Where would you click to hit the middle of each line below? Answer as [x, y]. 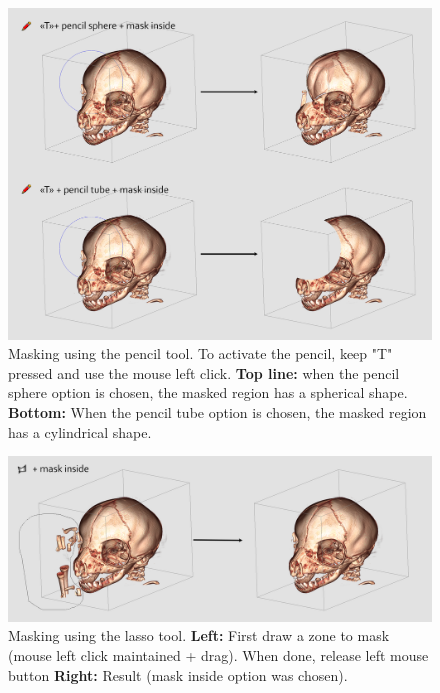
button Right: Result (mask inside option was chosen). [178, 674]
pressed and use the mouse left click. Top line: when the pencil [204, 372]
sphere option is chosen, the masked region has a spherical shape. [208, 392]
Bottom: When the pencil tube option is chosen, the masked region [217, 412]
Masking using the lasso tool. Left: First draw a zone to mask [199, 635]
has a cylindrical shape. [80, 431]
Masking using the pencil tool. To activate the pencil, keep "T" [200, 353]
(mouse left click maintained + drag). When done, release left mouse [218, 655]
